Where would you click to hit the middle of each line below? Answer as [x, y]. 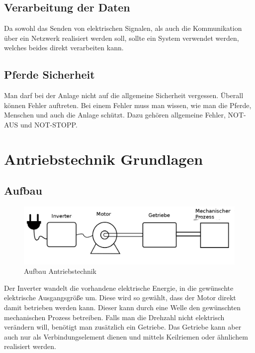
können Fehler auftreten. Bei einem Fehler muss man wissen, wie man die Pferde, [128, 105]
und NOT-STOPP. [49, 124]
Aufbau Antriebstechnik [60, 271]
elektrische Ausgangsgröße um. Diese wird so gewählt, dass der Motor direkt [120, 297]
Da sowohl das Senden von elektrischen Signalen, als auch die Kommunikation [123, 28]
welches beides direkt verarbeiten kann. [64, 48]
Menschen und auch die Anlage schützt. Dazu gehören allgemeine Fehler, [115, 115]
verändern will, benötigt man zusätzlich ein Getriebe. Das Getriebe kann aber [123, 327]
